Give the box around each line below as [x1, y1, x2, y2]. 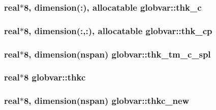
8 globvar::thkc [23, 71, 86, 84]
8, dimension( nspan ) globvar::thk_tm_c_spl [23, 47, 211, 60]
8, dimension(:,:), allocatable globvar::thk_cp [23, 24, 212, 37]
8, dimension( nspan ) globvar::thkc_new [23, 94, 190, 107]
